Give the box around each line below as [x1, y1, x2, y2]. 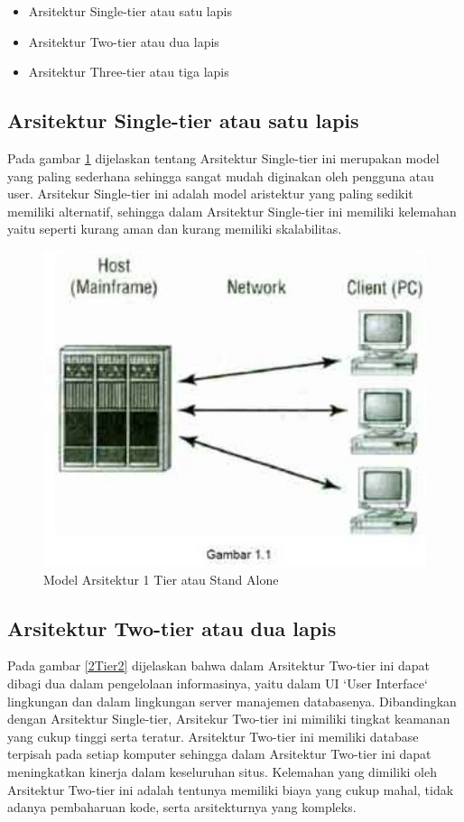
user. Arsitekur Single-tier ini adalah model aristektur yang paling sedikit [7, 184, 413, 203]
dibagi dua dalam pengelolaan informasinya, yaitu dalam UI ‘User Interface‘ [7, 674, 428, 693]
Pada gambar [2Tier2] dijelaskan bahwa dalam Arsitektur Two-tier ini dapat [7, 656, 431, 675]
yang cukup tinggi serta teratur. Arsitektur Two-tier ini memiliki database [7, 726, 419, 745]
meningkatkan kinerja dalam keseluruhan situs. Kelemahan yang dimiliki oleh [7, 762, 437, 780]
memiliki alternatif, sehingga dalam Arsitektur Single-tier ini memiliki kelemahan [7, 201, 457, 220]
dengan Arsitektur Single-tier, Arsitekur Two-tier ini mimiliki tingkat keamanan [7, 709, 450, 728]
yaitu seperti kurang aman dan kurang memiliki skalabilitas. [7, 219, 342, 238]
